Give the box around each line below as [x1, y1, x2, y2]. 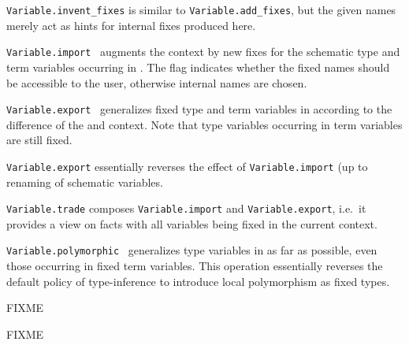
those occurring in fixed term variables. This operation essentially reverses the [6, 258, 383, 274]
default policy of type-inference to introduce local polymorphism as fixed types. [6, 273, 390, 289]
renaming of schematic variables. [6, 173, 163, 190]
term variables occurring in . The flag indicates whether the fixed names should [6, 58, 390, 75]
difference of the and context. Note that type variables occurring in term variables [6, 116, 403, 132]
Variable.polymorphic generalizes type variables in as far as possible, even [6, 242, 377, 258]
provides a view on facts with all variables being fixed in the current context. [6, 215, 377, 232]
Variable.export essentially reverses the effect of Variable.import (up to [6, 158, 368, 174]
